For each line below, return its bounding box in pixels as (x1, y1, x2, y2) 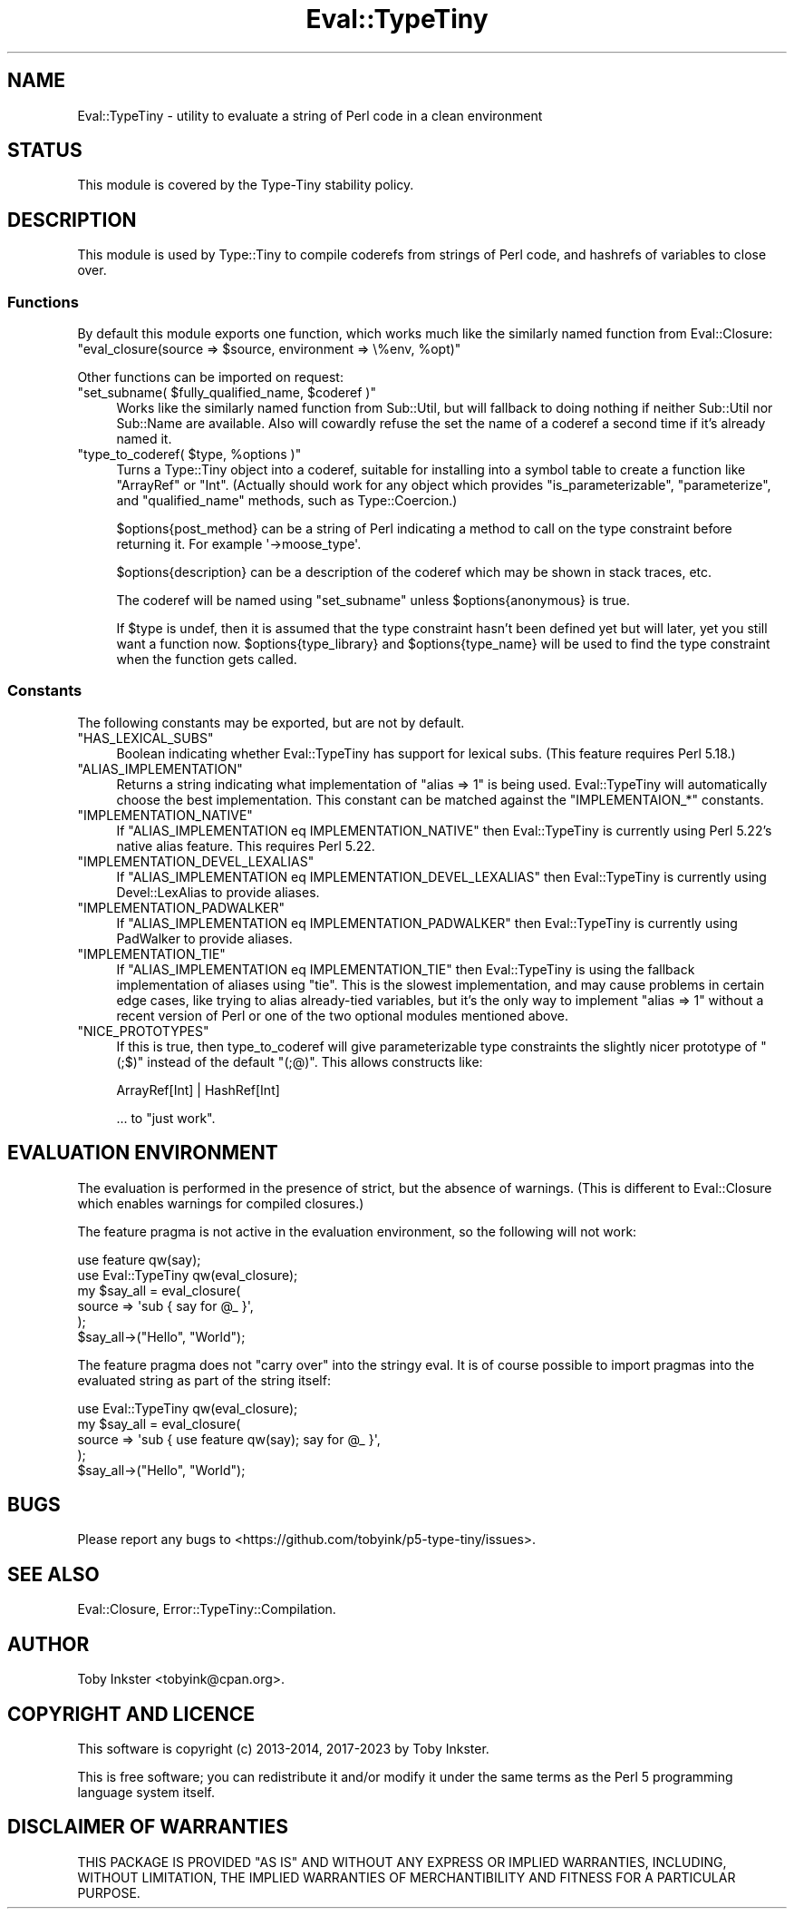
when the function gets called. (116, 651, 297, 668)
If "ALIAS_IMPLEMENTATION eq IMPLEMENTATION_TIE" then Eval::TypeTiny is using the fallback (116, 961, 695, 977)
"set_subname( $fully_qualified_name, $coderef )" (77, 385, 376, 401)
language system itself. (77, 1784, 215, 1800)
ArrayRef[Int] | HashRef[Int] (116, 1081, 280, 1098)
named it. (116, 431, 172, 447)
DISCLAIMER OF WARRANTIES (7, 1815, 289, 1839)
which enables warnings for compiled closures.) (77, 1195, 364, 1211)
